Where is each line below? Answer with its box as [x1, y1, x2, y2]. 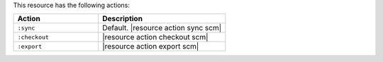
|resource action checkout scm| [101, 32, 209, 42]
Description [101, 14, 143, 24]
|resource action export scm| [101, 42, 199, 51]
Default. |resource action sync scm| [101, 23, 222, 33]
